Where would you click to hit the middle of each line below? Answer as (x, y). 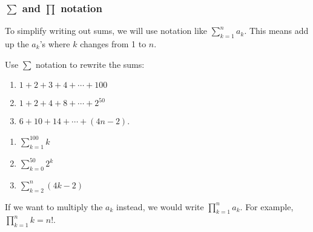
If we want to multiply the (54, 206)
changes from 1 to (113, 44)
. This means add (276, 31)
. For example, (267, 206)
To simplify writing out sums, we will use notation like (106, 31)
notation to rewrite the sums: (90, 64)
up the (17, 44)
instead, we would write (160, 206)
